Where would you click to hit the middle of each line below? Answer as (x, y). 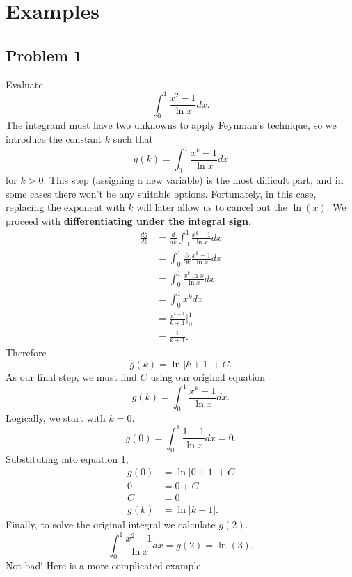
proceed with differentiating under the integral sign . (128, 220)
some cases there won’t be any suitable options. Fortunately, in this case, (161, 193)
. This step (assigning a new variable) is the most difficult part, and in (193, 179)
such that (133, 139)
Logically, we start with (56, 417)
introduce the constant (54, 139)
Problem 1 (44, 55)
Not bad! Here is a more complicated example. (105, 566)
